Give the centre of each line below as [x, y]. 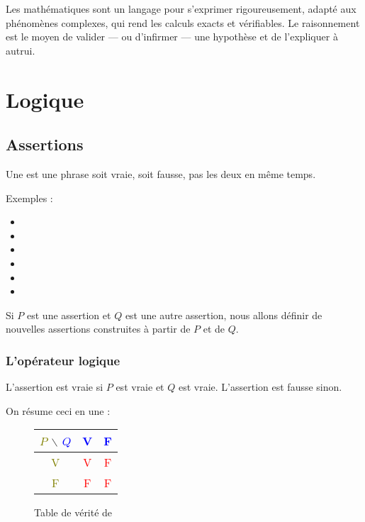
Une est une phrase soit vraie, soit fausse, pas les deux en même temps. [161, 173]
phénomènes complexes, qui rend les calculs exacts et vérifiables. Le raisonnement [183, 22]
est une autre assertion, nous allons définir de [224, 315]
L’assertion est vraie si [55, 387]
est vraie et [140, 387]
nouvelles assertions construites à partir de [98, 329]
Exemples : [29, 198]
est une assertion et [69, 315]
